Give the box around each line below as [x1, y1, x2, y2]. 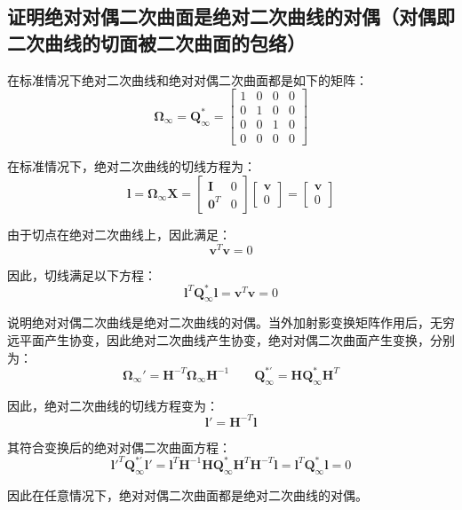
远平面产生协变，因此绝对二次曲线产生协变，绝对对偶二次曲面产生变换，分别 [7, 331, 455, 349]
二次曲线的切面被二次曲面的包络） [7, 28, 306, 56]
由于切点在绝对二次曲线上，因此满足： [7, 224, 231, 243]
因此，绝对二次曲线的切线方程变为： [7, 396, 219, 414]
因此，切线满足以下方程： [7, 265, 156, 284]
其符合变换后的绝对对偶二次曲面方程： [7, 437, 231, 456]
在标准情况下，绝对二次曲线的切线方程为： [7, 157, 256, 176]
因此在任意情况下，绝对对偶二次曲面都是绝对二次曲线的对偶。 [7, 485, 368, 504]
